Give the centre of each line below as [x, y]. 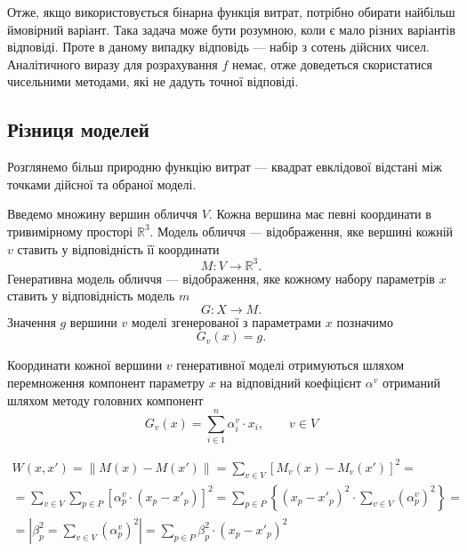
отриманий [412, 383]
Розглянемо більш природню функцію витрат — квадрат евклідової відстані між [225, 167]
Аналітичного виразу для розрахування [113, 64]
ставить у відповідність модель [91, 296]
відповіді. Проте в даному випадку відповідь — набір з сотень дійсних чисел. [218, 47]
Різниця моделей [78, 129]
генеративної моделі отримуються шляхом [290, 365]
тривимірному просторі [70, 231]
